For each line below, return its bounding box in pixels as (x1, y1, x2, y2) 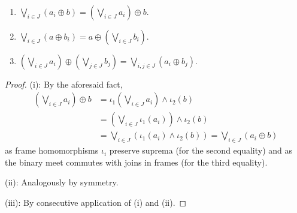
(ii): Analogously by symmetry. (5, 176, 119, 188)
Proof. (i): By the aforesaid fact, (5, 77, 123, 90)
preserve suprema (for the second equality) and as (109, 144, 293, 157)
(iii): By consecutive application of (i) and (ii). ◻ (5, 196, 187, 208)
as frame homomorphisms (5, 144, 99, 157)
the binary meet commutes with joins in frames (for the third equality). (5, 155, 268, 168)
